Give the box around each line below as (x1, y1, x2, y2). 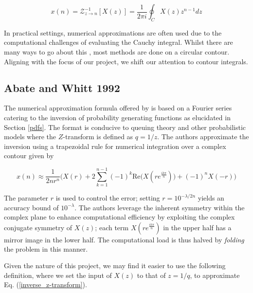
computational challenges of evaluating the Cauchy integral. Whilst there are (4, 37, 233, 47)
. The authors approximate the (157, 131, 249, 142)
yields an (198, 193, 224, 203)
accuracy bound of (4, 202, 59, 212)
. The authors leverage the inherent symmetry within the (74, 202, 245, 212)
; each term (95, 222, 129, 232)
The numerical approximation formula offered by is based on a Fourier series (4, 103, 232, 113)
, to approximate (190, 270, 240, 280)
